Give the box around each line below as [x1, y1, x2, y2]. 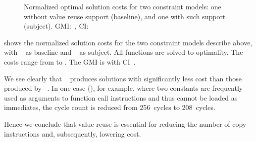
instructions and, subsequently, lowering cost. [4, 128, 141, 139]
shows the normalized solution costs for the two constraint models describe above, [4, 37, 253, 47]
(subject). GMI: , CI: [24, 21, 89, 31]
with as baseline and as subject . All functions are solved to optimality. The [4, 47, 243, 57]
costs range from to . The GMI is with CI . [4, 56, 136, 67]
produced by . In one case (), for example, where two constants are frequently [4, 83, 243, 93]
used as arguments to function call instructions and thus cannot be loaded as [4, 92, 238, 103]
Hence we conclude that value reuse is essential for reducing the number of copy [4, 118, 247, 129]
